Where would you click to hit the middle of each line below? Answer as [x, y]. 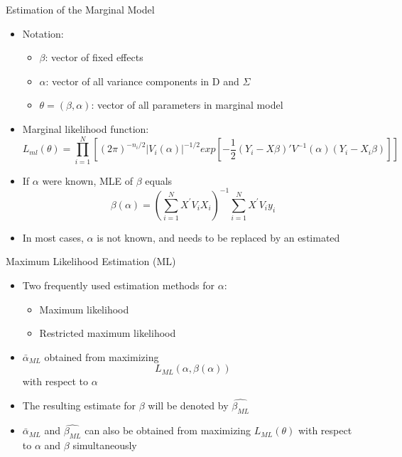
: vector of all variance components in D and [142, 81]
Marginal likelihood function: [86, 128]
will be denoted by [188, 405]
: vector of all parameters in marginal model [187, 105]
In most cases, [53, 237]
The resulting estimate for [79, 405]
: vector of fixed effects [94, 57]
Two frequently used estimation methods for [118, 285]
